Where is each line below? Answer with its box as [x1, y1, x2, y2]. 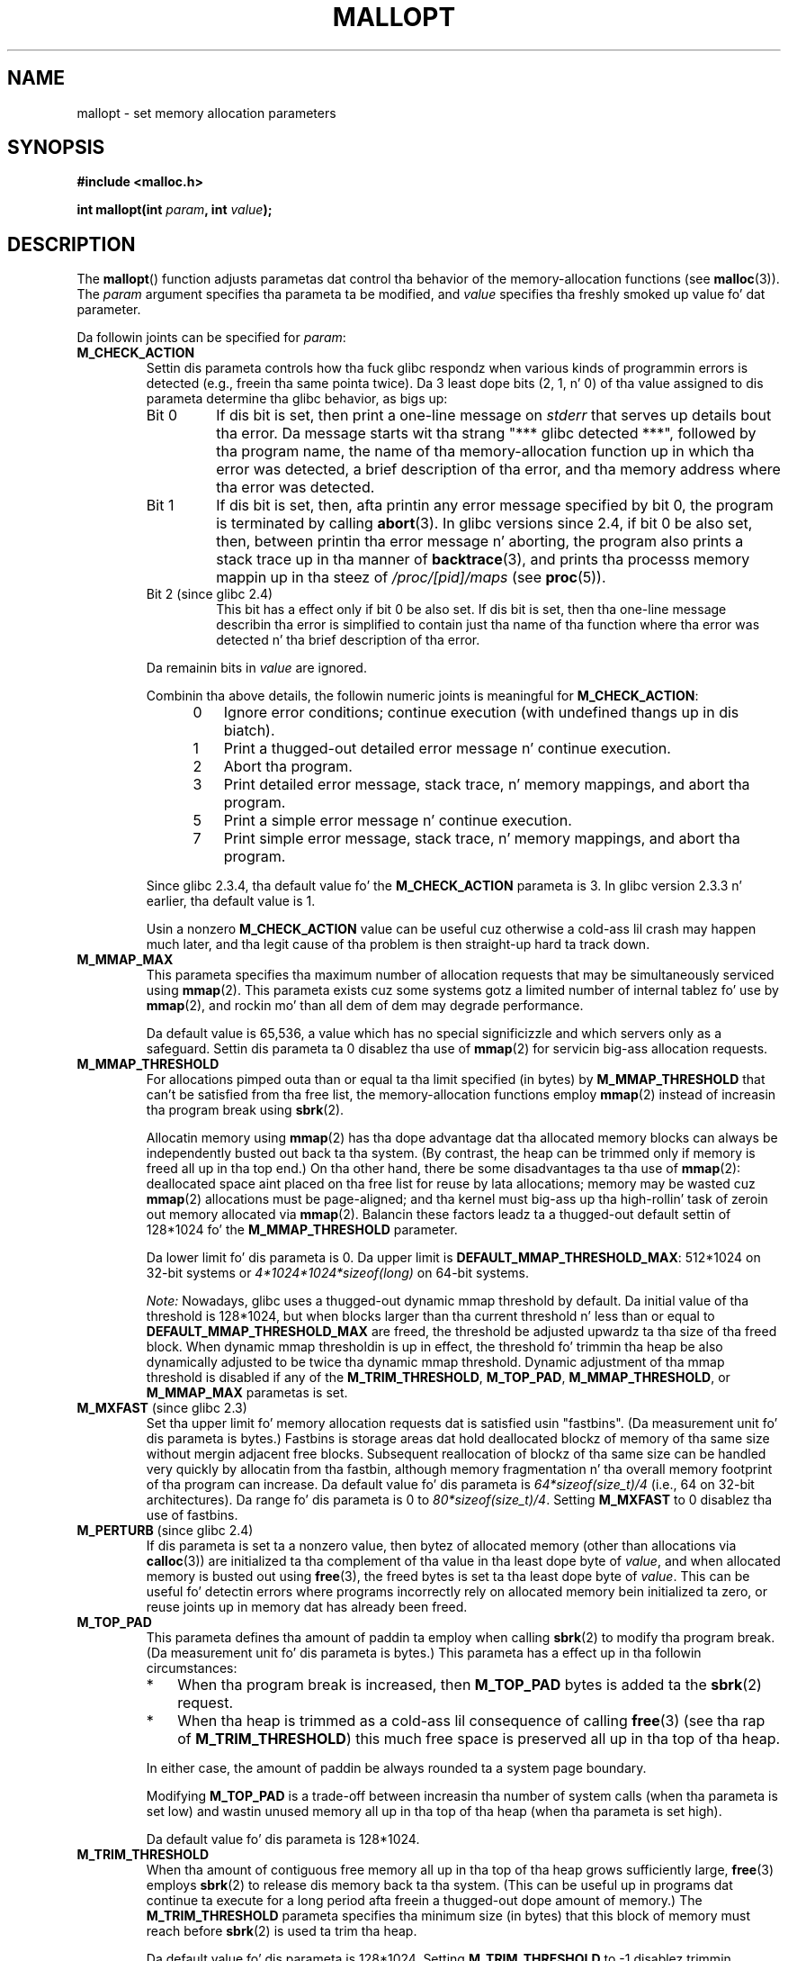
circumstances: [146, 1660, 237, 1676]
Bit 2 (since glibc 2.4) [146, 586, 273, 602]
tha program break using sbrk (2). [146, 1102, 345, 1118]
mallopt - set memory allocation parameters [76, 104, 336, 121]
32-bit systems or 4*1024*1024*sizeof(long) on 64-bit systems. [146, 1265, 530, 1281]
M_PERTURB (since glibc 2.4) [76, 1523, 254, 1539]
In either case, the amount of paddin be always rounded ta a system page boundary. [146, 1760, 647, 1776]
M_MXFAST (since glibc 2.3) [76, 1400, 247, 1416]
